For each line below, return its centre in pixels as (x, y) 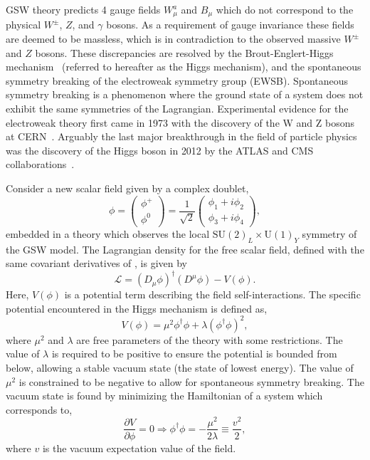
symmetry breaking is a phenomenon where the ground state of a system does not (185, 94)
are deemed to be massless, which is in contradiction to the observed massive (173, 39)
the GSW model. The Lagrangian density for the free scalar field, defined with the (185, 249)
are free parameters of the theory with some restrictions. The (210, 339)
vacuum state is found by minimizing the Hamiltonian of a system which (164, 396)
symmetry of (329, 233)
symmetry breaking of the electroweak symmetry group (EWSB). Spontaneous (177, 80)
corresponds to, (39, 409)
